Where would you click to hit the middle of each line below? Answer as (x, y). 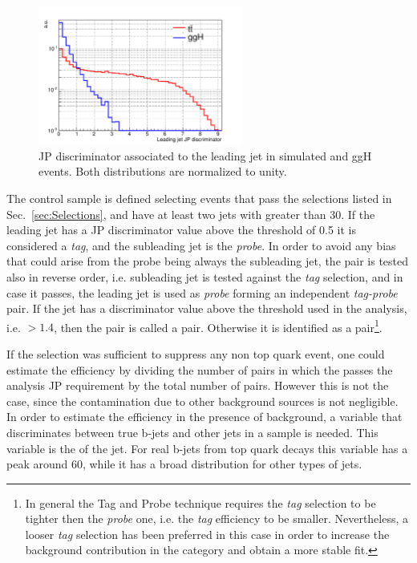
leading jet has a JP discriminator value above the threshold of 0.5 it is (181, 230)
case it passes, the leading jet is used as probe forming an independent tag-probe (202, 292)
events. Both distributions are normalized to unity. (163, 171)
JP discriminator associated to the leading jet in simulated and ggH (205, 155)
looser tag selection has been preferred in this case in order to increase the (207, 534)
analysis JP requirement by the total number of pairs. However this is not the (198, 385)
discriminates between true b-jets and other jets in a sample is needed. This (192, 432)
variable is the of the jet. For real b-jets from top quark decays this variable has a (207, 448)
